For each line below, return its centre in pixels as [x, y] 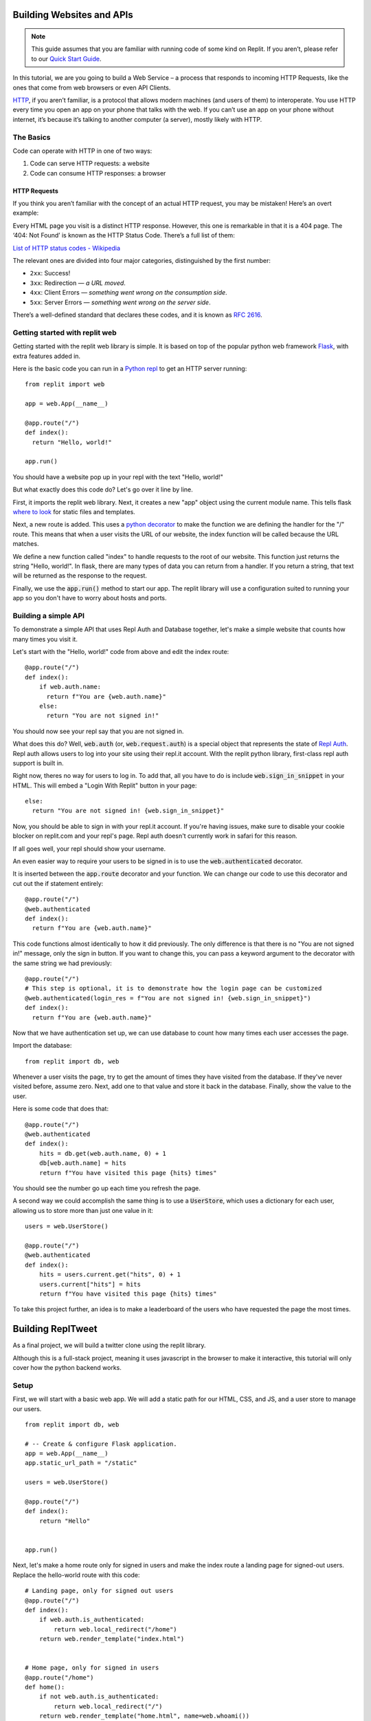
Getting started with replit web [65, 332]
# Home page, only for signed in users [92, 1668]
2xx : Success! [50, 273]
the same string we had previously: [63, 963]
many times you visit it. [45, 639]
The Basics [32, 137]
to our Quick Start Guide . [67, 59]
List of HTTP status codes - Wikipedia [66, 248]
